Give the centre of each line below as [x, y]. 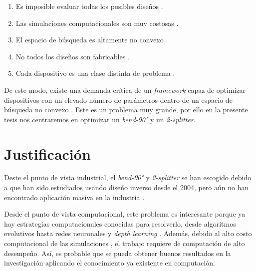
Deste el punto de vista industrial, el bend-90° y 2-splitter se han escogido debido [128, 177]
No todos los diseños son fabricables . [73, 56]
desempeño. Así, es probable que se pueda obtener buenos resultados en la [118, 253]
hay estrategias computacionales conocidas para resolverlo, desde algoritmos [120, 223]
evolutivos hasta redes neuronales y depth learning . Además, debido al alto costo [128, 233]
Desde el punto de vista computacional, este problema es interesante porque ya [125, 214]
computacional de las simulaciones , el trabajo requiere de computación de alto [125, 243]
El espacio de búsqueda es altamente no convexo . [92, 40]
